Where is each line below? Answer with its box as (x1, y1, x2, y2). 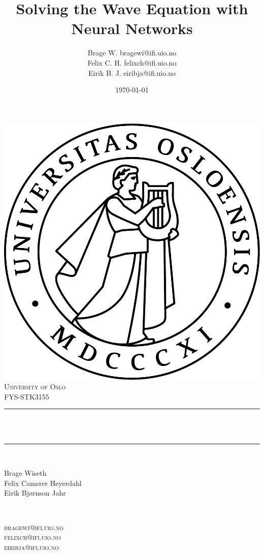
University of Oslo (4, 381, 66, 392)
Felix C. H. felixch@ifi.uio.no (87, 57, 177, 68)
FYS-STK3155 (4, 391, 49, 402)
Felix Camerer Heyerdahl (4, 477, 82, 488)
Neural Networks (71, 18, 193, 39)
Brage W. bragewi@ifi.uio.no (87, 47, 177, 58)
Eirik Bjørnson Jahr (4, 487, 66, 498)
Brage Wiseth (4, 468, 47, 478)
